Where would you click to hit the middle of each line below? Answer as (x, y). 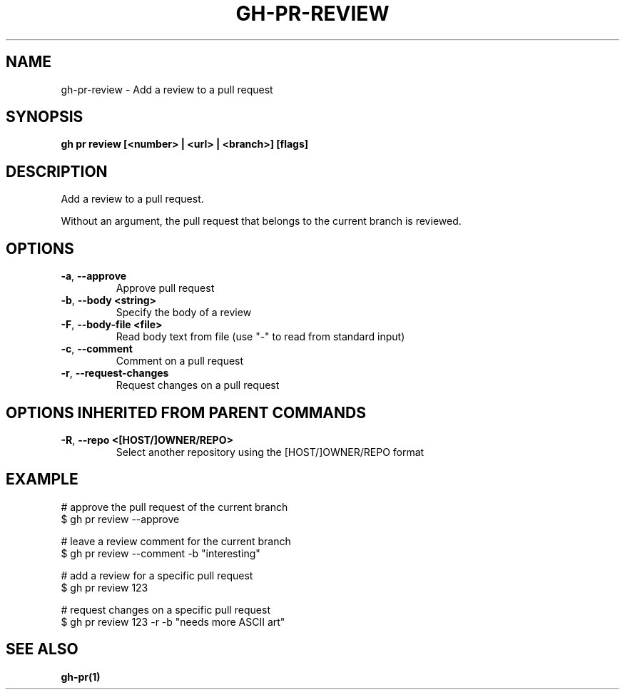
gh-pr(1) (81, 676)
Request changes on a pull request (198, 385)
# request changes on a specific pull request (166, 609)
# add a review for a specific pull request (157, 575)
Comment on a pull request (180, 361)
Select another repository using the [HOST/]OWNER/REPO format (270, 452)
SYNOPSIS (45, 117)
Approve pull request (165, 288)
